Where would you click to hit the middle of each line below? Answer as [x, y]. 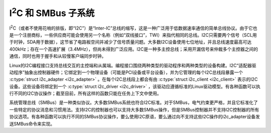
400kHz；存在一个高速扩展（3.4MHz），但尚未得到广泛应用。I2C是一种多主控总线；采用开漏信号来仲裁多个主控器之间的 [134, 49]
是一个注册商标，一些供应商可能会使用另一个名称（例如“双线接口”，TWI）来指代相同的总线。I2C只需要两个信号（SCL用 [133, 35]
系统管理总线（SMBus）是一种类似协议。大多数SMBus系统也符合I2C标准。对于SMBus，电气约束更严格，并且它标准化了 [133, 102]
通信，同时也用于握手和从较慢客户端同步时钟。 [58, 56]
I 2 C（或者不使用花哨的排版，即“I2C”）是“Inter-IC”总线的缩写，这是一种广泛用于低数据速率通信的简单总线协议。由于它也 [133, 28]
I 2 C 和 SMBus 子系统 [52, 12]
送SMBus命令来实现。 [32, 123]
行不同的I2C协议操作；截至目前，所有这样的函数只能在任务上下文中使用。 [85, 93]
